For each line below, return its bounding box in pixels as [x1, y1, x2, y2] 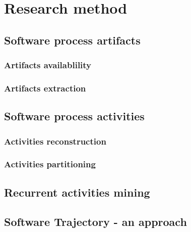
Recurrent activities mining [4, 184, 150, 200]
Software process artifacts [4, 32, 141, 48]
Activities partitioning [4, 158, 96, 170]
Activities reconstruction [4, 134, 106, 147]
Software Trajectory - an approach [4, 214, 187, 229]
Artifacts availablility [4, 59, 92, 71]
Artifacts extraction [4, 81, 86, 94]
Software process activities [4, 108, 145, 124]
